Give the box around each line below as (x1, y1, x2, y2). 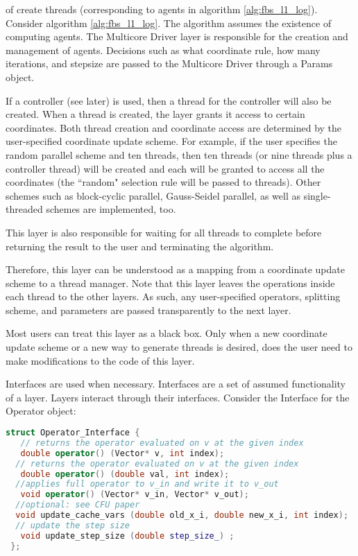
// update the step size (15, 520, 130, 530)
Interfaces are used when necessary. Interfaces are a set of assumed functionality (6, 376, 346, 391)
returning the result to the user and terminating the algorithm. (6, 238, 274, 253)
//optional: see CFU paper (15, 500, 140, 510)
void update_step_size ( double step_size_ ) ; (20, 530, 235, 541)
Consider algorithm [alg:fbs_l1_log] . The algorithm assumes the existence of (6, 15, 332, 30)
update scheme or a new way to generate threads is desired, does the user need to (6, 340, 352, 354)
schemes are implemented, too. (46, 202, 176, 216)
